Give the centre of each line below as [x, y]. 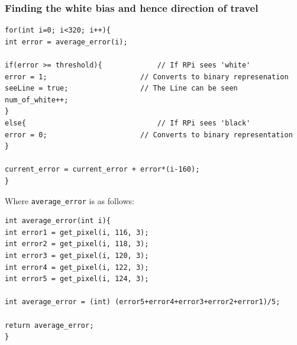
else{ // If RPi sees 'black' [128, 123]
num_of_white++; [37, 100]
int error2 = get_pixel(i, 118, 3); [77, 244]
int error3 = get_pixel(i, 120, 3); [77, 255]
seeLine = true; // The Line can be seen [121, 88]
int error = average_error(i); [66, 42]
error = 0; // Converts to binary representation [149, 135]
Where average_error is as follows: [70, 200]
